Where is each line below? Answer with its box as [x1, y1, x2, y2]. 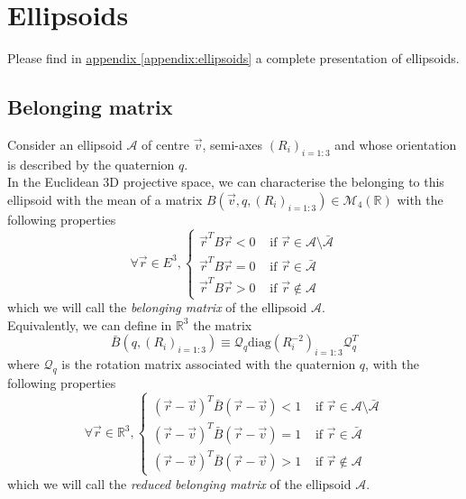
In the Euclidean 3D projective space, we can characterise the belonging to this [7, 172, 444, 191]
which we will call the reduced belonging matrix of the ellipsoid [7, 474, 352, 493]
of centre [142, 134, 190, 153]
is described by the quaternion [7, 154, 175, 173]
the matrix [193, 315, 252, 334]
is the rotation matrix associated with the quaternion [61, 355, 356, 374]
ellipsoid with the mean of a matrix [7, 189, 203, 208]
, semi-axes [202, 134, 263, 153]
